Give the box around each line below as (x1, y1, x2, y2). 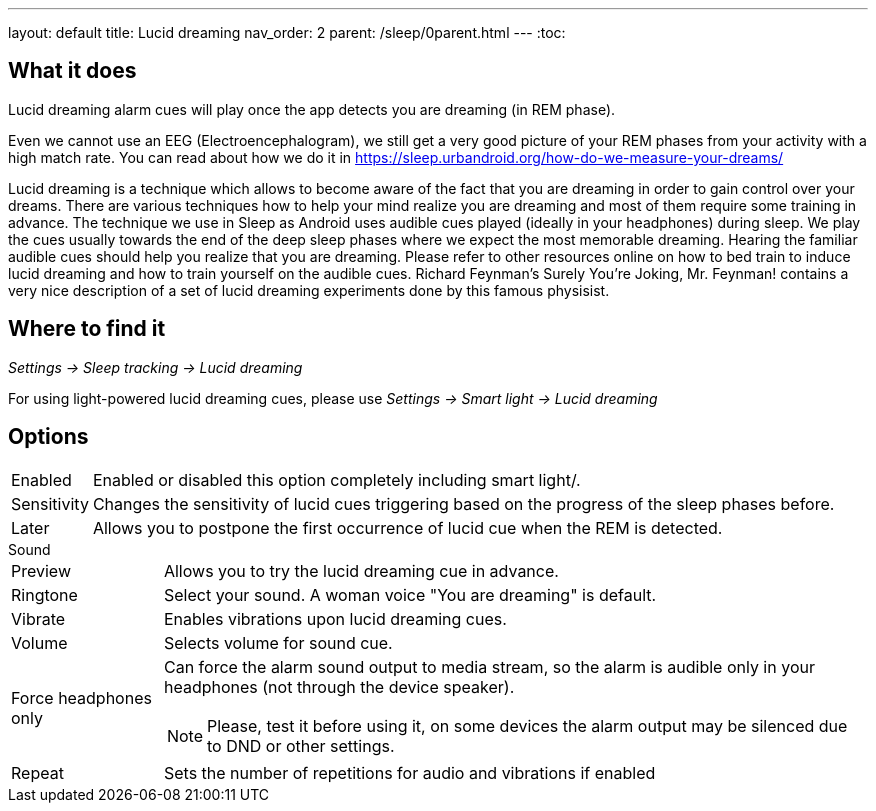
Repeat (11, 762, 64, 783)
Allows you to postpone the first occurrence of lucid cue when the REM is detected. (92, 517, 723, 538)
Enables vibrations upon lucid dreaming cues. (163, 608, 507, 629)
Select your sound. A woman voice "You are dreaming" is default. (163, 584, 657, 605)
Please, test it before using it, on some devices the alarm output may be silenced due (207, 715, 848, 736)
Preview (11, 560, 71, 581)
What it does (8, 58, 137, 84)
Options (8, 424, 89, 450)
